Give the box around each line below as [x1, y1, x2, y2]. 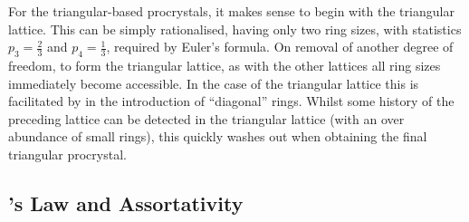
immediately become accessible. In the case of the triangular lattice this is [8, 73, 419, 92]
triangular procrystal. [8, 144, 127, 163]
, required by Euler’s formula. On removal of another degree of [106, 37, 454, 56]
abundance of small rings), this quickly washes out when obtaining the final [8, 127, 427, 146]
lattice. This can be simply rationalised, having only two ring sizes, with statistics [8, 19, 462, 38]
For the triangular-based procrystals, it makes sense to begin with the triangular [8, 2, 455, 20]
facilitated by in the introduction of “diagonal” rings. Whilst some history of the [8, 92, 455, 111]
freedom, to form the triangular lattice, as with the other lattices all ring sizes [8, 55, 441, 74]
